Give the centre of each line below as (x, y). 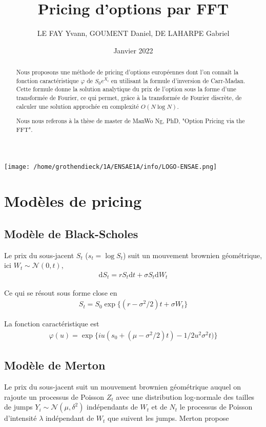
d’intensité (21, 418)
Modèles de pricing (73, 201)
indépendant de (70, 418)
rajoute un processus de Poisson (54, 396)
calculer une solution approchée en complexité (77, 106)
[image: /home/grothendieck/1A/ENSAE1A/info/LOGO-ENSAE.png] (111, 167)
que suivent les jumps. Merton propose (168, 418)
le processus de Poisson (216, 407)
